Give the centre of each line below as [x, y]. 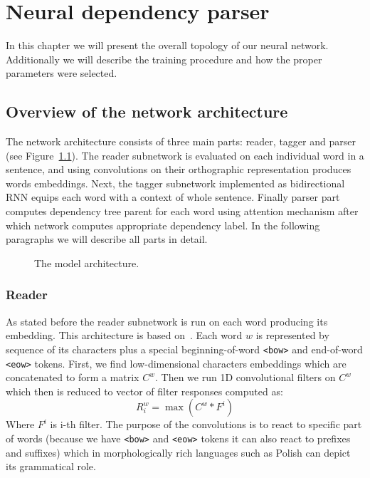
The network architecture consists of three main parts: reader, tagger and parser [181, 141]
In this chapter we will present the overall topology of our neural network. [167, 45]
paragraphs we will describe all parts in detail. [107, 239]
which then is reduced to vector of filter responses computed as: [144, 391]
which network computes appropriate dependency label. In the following [163, 225]
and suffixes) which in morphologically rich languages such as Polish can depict [178, 452]
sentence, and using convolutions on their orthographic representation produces [179, 169]
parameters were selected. [62, 73]
